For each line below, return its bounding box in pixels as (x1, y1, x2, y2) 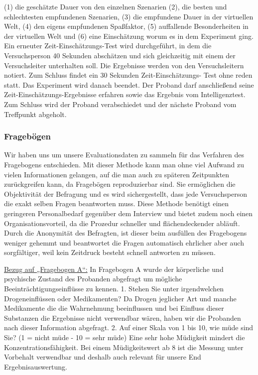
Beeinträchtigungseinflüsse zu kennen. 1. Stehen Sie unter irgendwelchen (4, 283, 224, 294)
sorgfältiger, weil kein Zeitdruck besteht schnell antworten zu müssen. (4, 247, 216, 257)
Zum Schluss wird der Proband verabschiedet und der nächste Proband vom (4, 99, 237, 109)
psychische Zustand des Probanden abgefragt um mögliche (4, 273, 182, 284)
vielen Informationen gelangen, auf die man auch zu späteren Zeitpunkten (4, 169, 230, 179)
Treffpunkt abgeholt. (4, 109, 67, 119)
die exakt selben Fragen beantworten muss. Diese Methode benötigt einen (4, 198, 229, 209)
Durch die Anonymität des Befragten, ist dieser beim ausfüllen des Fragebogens (4, 228, 247, 238)
